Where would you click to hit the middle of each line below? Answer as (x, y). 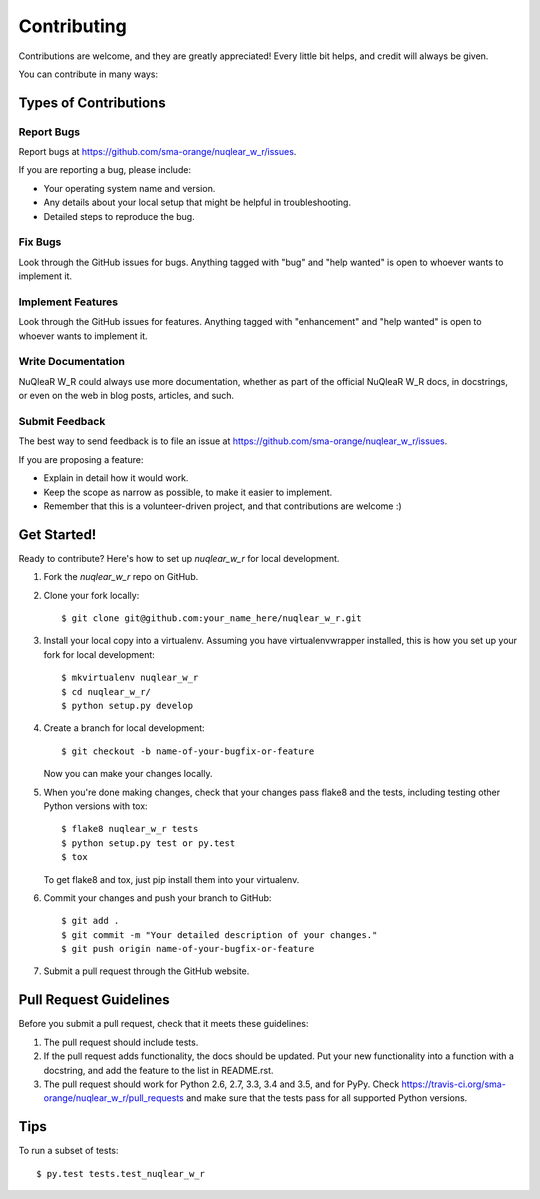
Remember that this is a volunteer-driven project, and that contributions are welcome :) (222, 506)
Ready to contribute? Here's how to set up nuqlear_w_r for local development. (179, 558)
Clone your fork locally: (91, 595)
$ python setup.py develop (127, 705)
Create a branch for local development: (124, 728)
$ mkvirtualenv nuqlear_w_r (130, 678)
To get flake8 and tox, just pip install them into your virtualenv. (171, 879)
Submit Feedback (62, 422)
